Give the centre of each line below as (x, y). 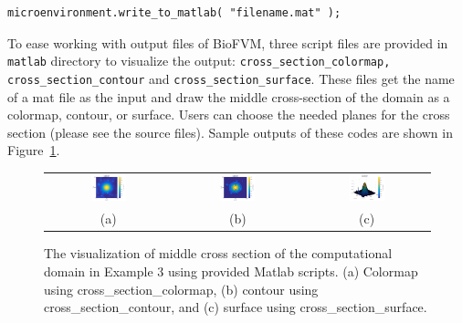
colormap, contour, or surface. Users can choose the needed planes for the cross (229, 115)
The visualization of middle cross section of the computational (218, 253)
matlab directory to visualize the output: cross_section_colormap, (199, 61)
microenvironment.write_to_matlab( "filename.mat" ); (174, 13)
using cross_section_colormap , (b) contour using (181, 289)
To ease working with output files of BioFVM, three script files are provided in (228, 42)
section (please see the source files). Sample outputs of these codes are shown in (230, 132)
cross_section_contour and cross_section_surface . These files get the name (231, 78)
